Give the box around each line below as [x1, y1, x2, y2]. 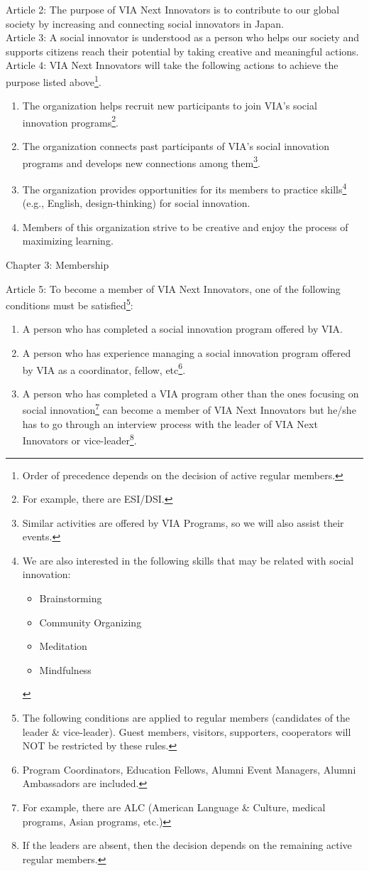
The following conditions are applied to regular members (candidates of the [22, 710, 351, 725]
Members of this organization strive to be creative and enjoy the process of [22, 219, 348, 234]
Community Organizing [39, 614, 142, 629]
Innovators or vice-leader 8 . [22, 431, 137, 447]
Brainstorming [39, 591, 102, 606]
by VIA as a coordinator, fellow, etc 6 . [22, 360, 186, 377]
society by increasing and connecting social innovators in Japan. [6, 16, 284, 31]
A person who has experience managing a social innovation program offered [22, 345, 351, 360]
